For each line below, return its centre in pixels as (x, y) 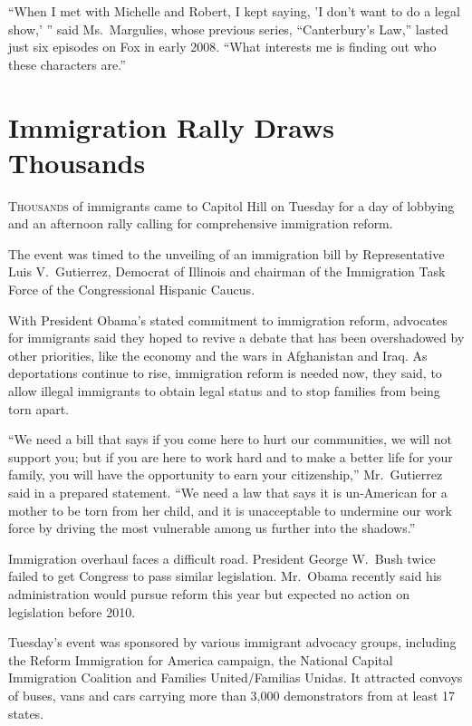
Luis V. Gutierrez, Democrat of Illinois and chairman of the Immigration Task (227, 271)
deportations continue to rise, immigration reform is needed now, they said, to (225, 373)
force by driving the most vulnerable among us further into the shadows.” (212, 528)
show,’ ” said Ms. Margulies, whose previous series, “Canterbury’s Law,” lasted (228, 29)
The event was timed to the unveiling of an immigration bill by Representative (226, 253)
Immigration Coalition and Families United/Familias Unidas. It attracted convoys (236, 678)
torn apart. (39, 408)
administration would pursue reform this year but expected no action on (209, 593)
